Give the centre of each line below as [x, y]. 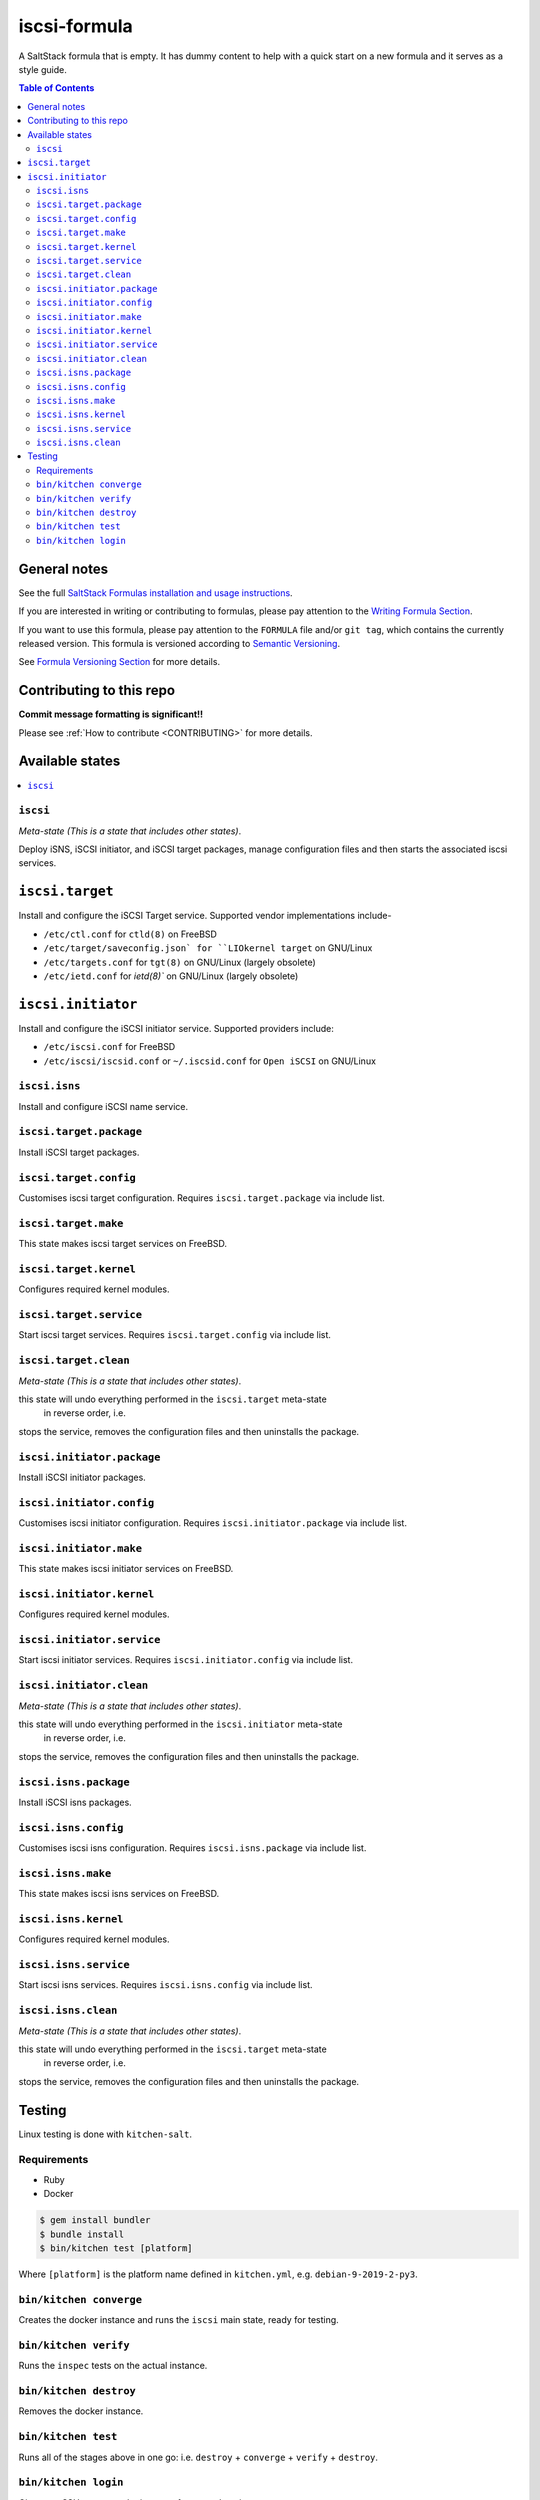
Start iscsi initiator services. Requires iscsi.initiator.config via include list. [186, 1660]
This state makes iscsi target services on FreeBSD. [123, 1244]
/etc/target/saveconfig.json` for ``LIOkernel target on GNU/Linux [208, 948]
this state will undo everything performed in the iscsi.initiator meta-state [180, 1724]
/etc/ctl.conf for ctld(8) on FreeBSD [130, 934]
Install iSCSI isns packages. [75, 1802]
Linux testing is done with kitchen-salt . [105, 2134]
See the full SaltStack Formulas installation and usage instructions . [156, 592]
